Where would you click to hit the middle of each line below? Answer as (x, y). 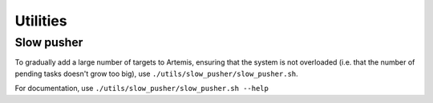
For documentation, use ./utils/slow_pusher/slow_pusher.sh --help (142, 89)
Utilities (41, 21)
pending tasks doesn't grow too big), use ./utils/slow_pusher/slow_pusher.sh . (156, 73)
